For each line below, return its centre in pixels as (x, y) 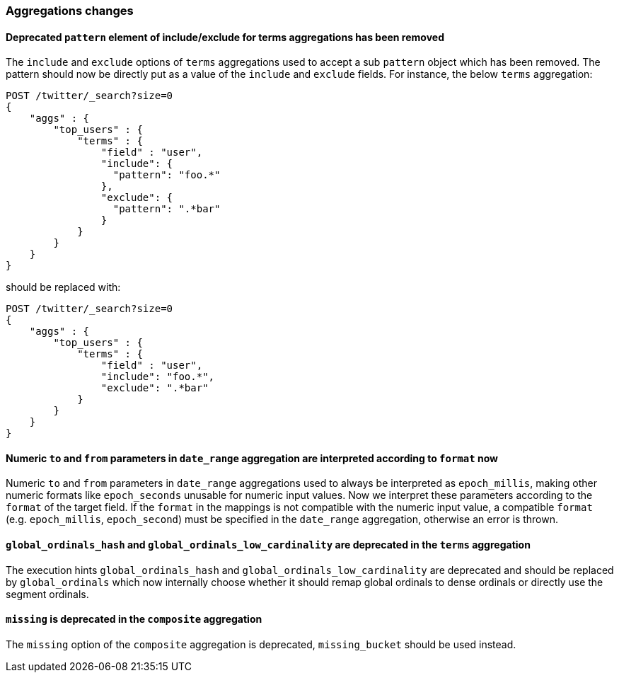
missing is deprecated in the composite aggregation (134, 619)
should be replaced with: (63, 287)
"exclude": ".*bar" (155, 388)
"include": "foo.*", (158, 377)
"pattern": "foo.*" (167, 175)
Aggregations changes (70, 11)
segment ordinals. (47, 594)
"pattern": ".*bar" (167, 209)
